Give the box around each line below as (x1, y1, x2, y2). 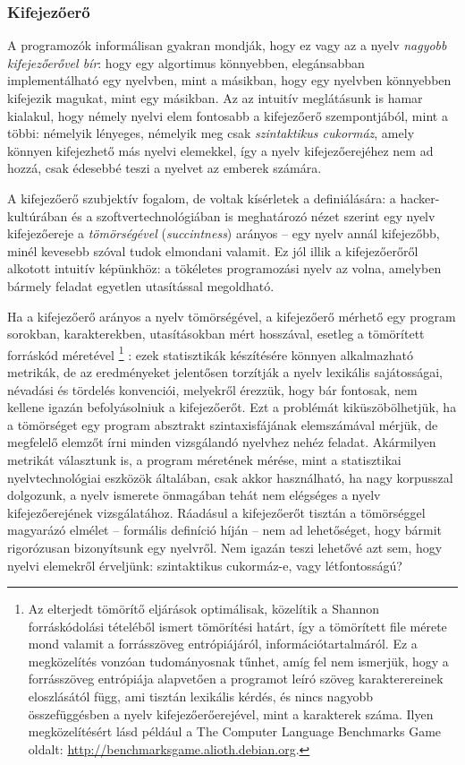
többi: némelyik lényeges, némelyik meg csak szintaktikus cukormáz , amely (7, 124, 415, 142)
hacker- (400, 188, 440, 207)
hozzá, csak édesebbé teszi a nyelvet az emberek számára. (7, 159, 322, 177)
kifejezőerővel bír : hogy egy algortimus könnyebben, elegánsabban (7, 53, 365, 72)
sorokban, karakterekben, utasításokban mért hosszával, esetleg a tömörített (7, 324, 425, 343)
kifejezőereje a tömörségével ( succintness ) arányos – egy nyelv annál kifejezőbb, (7, 224, 440, 243)
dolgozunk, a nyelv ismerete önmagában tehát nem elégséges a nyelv (7, 486, 381, 504)
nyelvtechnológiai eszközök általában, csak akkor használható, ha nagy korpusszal (7, 468, 453, 486)
